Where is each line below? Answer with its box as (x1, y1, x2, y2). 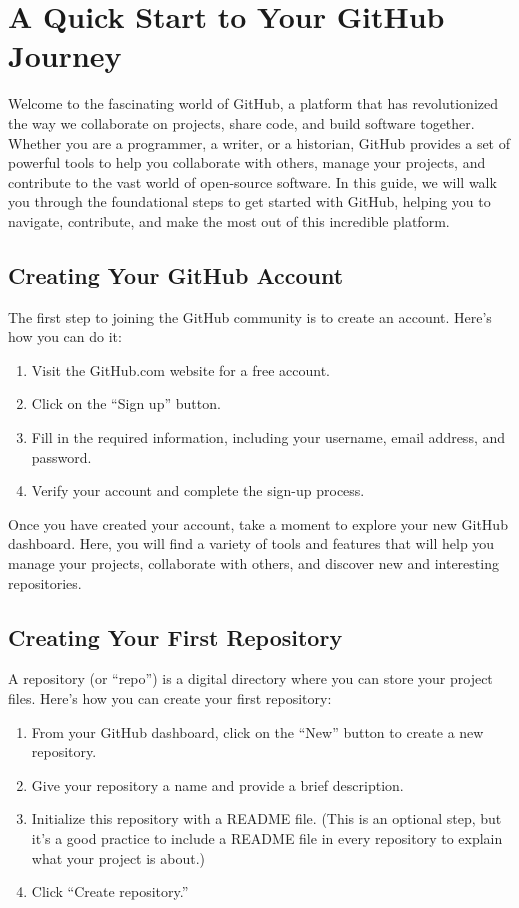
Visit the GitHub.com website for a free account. (31, 359, 330, 380)
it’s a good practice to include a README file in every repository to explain (31, 827, 503, 848)
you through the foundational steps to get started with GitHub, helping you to (8, 191, 491, 212)
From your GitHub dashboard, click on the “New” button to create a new (31, 721, 484, 742)
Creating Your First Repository (8, 621, 343, 652)
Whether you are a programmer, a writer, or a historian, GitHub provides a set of (8, 132, 511, 153)
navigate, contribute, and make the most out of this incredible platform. (8, 210, 450, 231)
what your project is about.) (31, 847, 206, 868)
